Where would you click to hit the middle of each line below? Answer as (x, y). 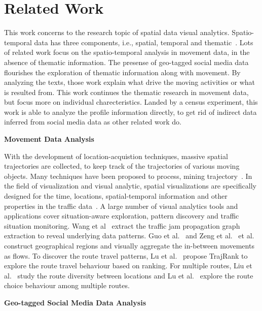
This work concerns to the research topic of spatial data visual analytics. (117, 32)
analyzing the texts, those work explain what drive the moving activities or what (130, 82)
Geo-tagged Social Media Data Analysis (75, 302)
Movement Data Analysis (49, 139)
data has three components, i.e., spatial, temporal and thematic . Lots (144, 42)
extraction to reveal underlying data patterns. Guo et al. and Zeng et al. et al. (129, 236)
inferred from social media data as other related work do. (93, 122)
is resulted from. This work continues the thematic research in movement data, (126, 92)
